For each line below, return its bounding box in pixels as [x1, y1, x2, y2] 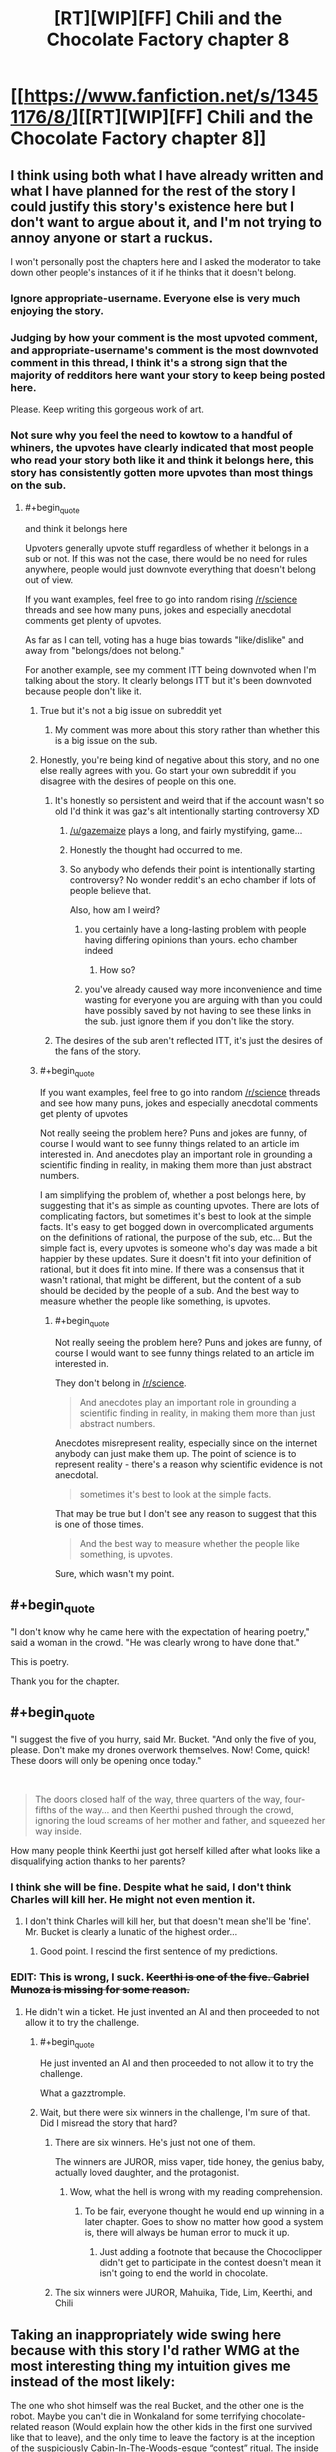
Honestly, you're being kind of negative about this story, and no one [39, 754, 320, 766]
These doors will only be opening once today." [10, 1754, 202, 1766]
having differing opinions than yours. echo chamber [84, 934, 298, 946]
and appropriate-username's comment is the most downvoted [10, 343, 319, 357]
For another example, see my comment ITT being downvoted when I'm [24, 664, 317, 676]
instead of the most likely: [10, 2373, 176, 2390]
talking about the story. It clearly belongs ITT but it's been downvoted [24, 675, 312, 687]
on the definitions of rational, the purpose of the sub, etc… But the [39, 1232, 313, 1244]
